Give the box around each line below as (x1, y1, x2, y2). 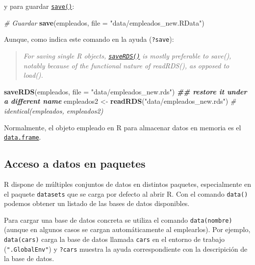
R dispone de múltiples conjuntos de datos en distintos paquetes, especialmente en (4, 178, 251, 189)
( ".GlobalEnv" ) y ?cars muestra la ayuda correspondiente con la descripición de (4, 243, 248, 254)
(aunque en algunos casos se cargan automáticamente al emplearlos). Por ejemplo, (4, 224, 251, 235)
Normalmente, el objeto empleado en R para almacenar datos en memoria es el (4, 122, 241, 132)
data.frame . (4, 132, 41, 142)
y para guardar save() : (4, 1, 75, 11)
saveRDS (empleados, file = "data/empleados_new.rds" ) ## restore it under (4, 86, 247, 96)
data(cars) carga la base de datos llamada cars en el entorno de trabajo (4, 234, 225, 244)
